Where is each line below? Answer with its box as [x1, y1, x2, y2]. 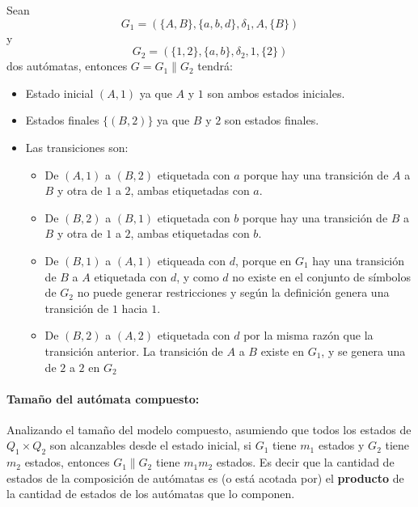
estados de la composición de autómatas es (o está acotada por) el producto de [6, 469, 404, 486]
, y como [176, 268, 219, 285]
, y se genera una [321, 342, 406, 359]
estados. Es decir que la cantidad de [216, 454, 395, 471]
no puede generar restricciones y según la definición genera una [77, 284, 390, 301]
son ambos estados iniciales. [207, 84, 345, 101]
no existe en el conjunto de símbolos [232, 268, 411, 285]
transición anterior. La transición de [44, 342, 223, 359]
